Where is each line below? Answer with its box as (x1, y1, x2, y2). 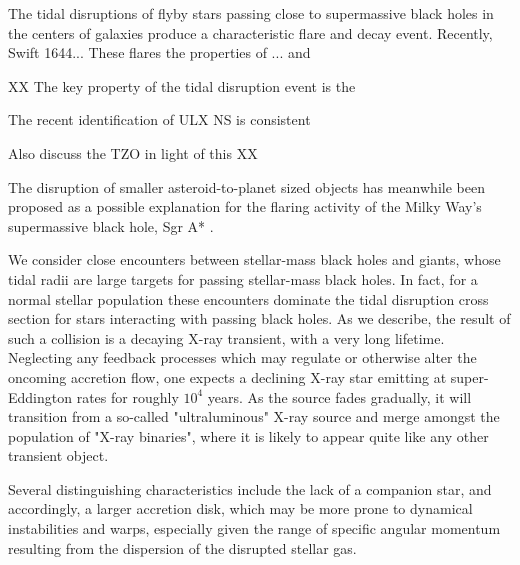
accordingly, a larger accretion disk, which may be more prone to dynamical (8, 498, 473, 519)
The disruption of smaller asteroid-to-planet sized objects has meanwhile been (8, 176, 485, 197)
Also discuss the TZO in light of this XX (8, 142, 258, 163)
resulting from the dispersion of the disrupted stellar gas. (8, 537, 357, 558)
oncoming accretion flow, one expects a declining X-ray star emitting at (8, 366, 447, 387)
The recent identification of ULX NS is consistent (8, 109, 311, 130)
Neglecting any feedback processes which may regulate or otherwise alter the (8, 347, 477, 368)
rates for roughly (76, 386, 179, 407)
